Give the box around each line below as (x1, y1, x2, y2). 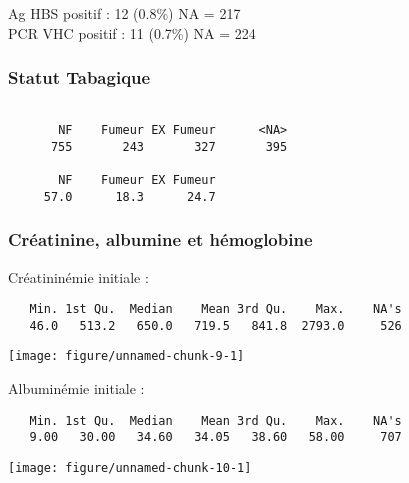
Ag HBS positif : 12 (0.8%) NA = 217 (8, 3, 241, 23)
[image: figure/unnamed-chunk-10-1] (8, 461, 252, 476)
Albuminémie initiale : (8, 378, 145, 399)
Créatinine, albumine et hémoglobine (8, 227, 313, 252)
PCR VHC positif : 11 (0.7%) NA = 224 (8, 22, 256, 43)
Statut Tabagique (8, 65, 151, 90)
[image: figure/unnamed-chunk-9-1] (8, 349, 245, 364)
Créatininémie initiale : (8, 266, 149, 287)
